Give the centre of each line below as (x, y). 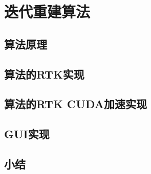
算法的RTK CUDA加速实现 (76, 104)
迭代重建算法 (47, 11)
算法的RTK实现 (44, 74)
